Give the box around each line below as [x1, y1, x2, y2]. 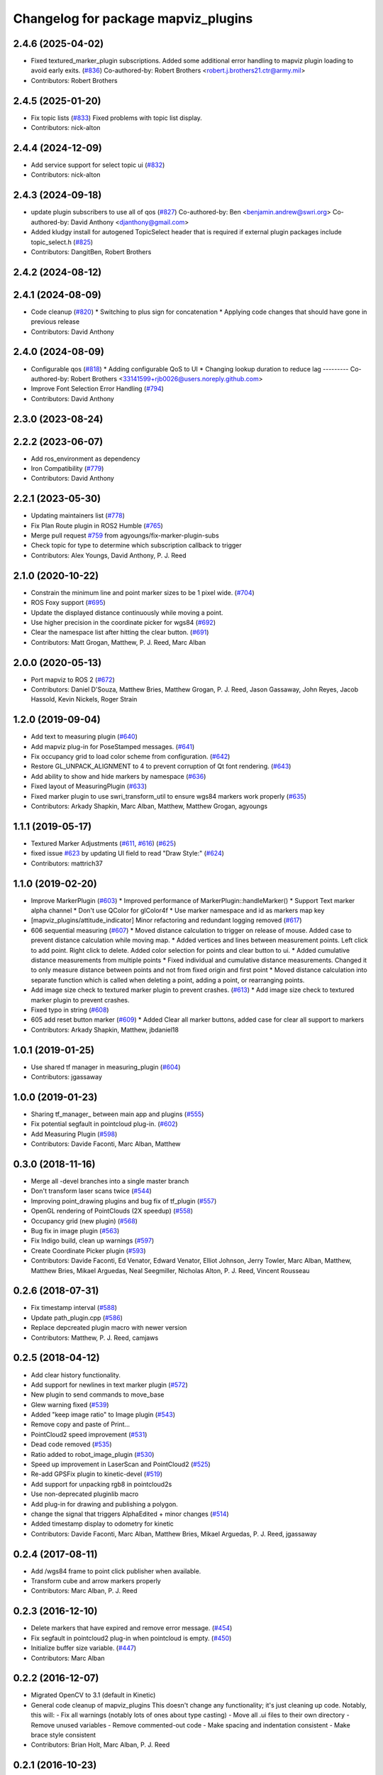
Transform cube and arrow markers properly [30, 1577, 161, 1585]
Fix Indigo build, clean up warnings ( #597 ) [30, 1236, 155, 1245]
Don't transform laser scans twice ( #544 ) [30, 1186, 152, 1196]
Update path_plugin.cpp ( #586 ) [30, 1313, 123, 1322]
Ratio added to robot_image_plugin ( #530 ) [30, 1450, 155, 1458]
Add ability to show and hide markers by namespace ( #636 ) [30, 772, 206, 780]
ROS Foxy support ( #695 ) [30, 599, 106, 607]
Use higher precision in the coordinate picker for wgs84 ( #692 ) [30, 618, 216, 626]
